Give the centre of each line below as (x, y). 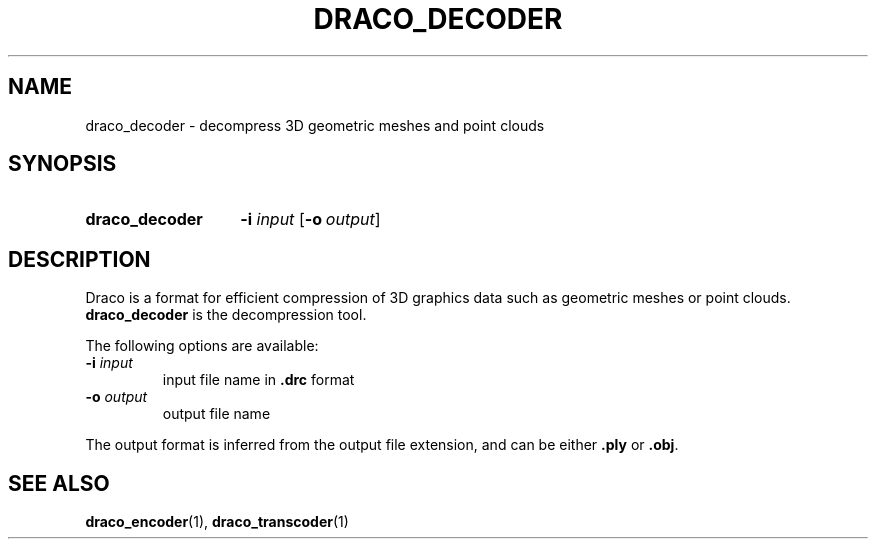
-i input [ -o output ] (310, 219)
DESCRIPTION (79, 259)
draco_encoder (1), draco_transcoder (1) (217, 522)
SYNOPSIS (62, 164)
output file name (216, 414)
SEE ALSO (59, 483)
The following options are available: (202, 346)
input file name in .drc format (258, 380)
